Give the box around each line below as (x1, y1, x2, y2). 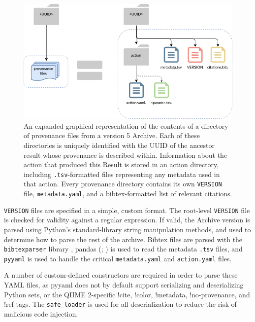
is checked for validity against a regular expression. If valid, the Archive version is (4, 215, 251, 225)
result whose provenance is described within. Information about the (24, 149, 227, 160)
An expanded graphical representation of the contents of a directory (24, 120, 228, 131)
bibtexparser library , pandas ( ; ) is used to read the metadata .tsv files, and (4, 244, 243, 254)
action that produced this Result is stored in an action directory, (24, 159, 219, 170)
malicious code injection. (4, 308, 78, 319)
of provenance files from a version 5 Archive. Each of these (24, 130, 200, 141)
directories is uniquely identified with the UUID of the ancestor (24, 140, 215, 150)
